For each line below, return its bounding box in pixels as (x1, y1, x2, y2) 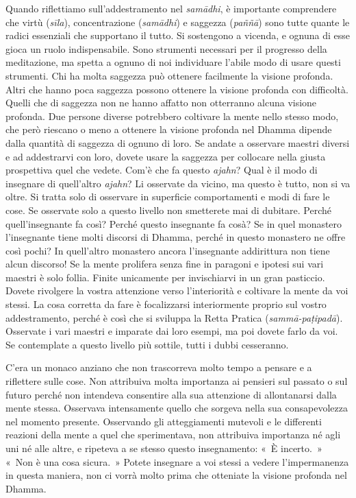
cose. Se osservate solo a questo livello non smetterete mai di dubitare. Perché (5, 202, 331, 217)
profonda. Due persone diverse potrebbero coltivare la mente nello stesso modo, (5, 108, 339, 123)
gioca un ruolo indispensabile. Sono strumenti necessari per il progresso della (5, 41, 327, 56)
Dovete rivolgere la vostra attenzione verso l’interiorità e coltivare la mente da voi (5, 283, 348, 298)
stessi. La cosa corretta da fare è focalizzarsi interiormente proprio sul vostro (5, 297, 327, 311)
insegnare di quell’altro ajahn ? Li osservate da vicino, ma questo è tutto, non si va (5, 176, 351, 190)
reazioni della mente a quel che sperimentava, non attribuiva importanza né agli (5, 427, 341, 442)
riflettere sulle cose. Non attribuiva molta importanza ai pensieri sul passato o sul (5, 374, 348, 388)
